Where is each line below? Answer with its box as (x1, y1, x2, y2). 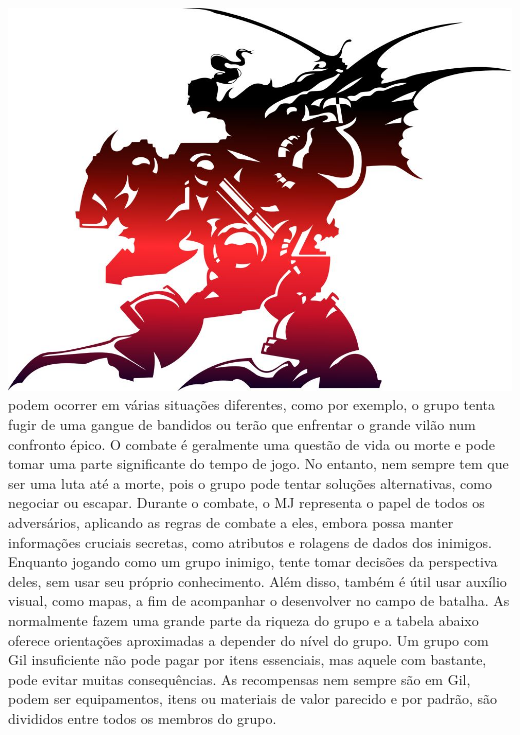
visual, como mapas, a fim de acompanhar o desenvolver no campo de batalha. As (8, 590, 510, 611)
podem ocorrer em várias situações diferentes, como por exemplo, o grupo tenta (8, 394, 496, 415)
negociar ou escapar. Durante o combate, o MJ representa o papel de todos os (8, 492, 485, 513)
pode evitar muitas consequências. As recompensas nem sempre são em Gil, (8, 668, 471, 689)
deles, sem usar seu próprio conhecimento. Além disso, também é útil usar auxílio (8, 570, 507, 591)
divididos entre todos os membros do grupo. (8, 707, 277, 728)
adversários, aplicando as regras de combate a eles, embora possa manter (8, 511, 454, 532)
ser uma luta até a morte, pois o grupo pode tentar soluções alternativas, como (8, 472, 492, 493)
